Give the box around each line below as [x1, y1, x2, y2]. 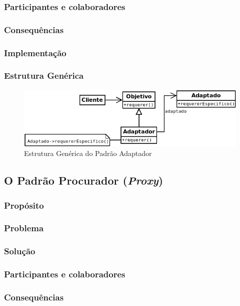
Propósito [4, 199, 44, 211]
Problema [4, 222, 44, 234]
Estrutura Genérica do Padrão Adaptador [24, 148, 152, 159]
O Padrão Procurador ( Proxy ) [4, 173, 163, 188]
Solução [4, 245, 35, 257]
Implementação [4, 46, 66, 59]
